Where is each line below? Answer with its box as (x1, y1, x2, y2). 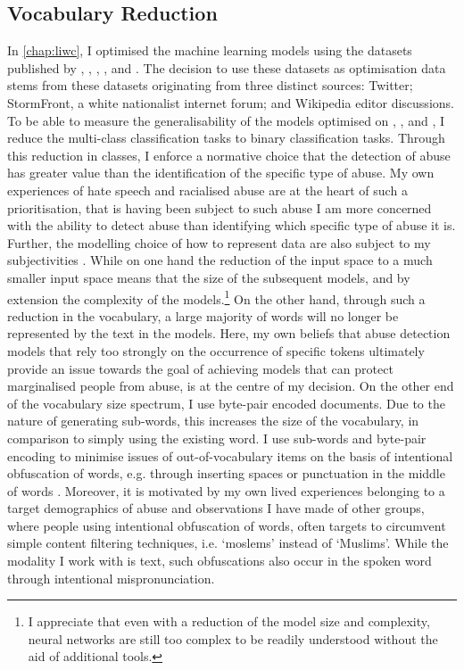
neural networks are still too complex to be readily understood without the (28, 629, 438, 648)
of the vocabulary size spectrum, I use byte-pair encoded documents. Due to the (7, 393, 445, 412)
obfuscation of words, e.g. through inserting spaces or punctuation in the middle (7, 464, 445, 483)
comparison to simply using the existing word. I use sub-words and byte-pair (7, 428, 427, 447)
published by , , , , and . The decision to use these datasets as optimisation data (7, 58, 446, 77)
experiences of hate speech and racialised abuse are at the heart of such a (7, 180, 408, 199)
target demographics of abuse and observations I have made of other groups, (7, 499, 425, 517)
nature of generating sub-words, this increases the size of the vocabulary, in (7, 411, 419, 430)
